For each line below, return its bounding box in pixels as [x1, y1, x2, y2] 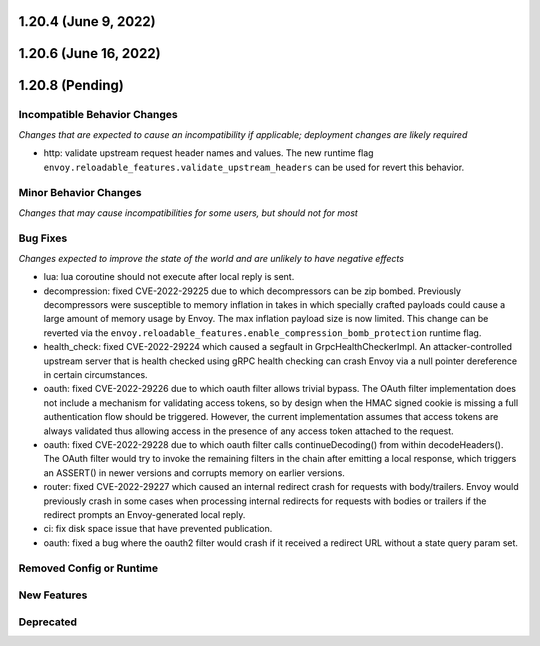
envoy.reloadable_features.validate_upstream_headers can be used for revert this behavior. [43, 161, 465, 173]
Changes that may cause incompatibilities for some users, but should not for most [18, 206, 359, 219]
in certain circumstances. [43, 368, 149, 380]
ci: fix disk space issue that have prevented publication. [43, 523, 273, 535]
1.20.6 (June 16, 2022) [18, 45, 161, 62]
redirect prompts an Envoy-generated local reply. [43, 508, 246, 520]
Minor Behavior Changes [18, 186, 142, 200]
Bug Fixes [18, 231, 68, 245]
